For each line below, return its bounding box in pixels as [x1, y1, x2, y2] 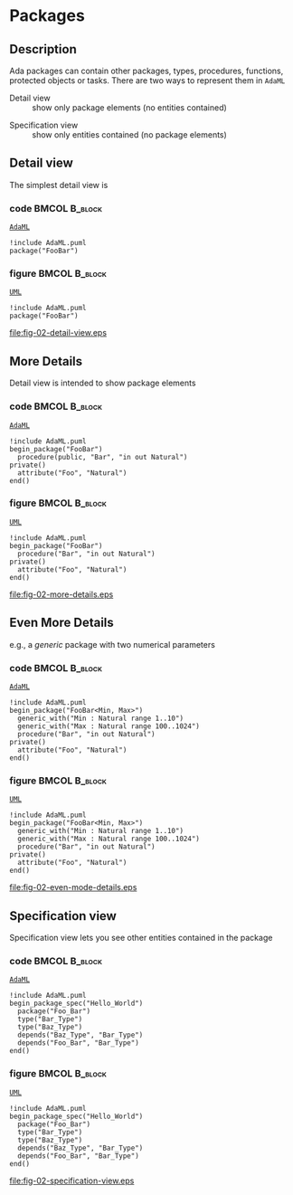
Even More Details [9, 615, 115, 631]
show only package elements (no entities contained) [32, 102, 228, 113]
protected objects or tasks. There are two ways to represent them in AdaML [9, 75, 286, 86]
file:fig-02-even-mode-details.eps [9, 882, 137, 893]
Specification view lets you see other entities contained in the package [9, 933, 273, 944]
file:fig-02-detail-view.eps [9, 327, 107, 338]
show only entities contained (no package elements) [32, 129, 228, 140]
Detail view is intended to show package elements [9, 377, 196, 389]
